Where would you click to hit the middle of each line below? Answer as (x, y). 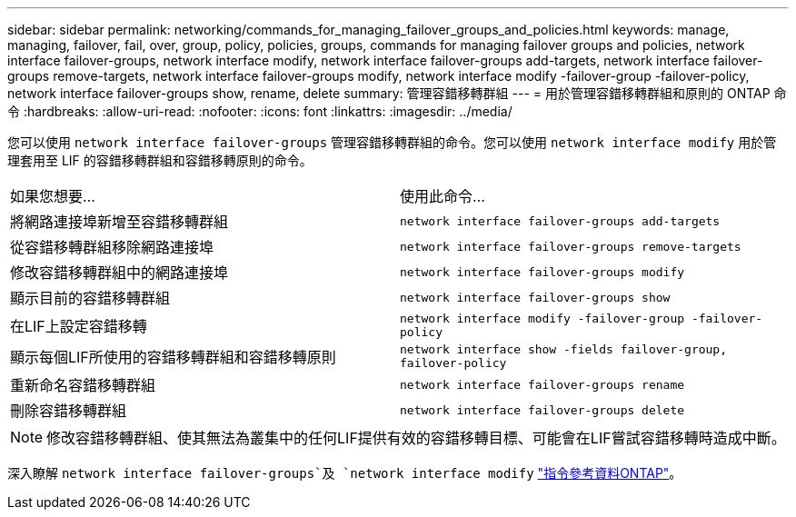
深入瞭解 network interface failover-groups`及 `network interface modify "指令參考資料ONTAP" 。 (345, 473)
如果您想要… (53, 196)
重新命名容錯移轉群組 (83, 385)
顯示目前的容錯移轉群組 (90, 298)
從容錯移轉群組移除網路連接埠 (112, 247)
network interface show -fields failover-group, (564, 349)
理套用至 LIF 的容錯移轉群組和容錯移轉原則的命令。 (160, 160)
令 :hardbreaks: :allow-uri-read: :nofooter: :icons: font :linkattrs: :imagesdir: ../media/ (260, 111)
